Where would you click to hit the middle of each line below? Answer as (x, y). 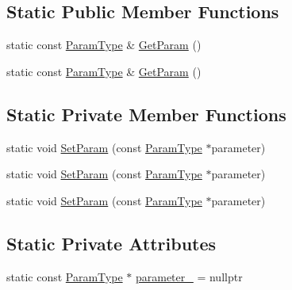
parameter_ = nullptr (189, 276)
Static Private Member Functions (146, 114)
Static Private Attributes (111, 243)
